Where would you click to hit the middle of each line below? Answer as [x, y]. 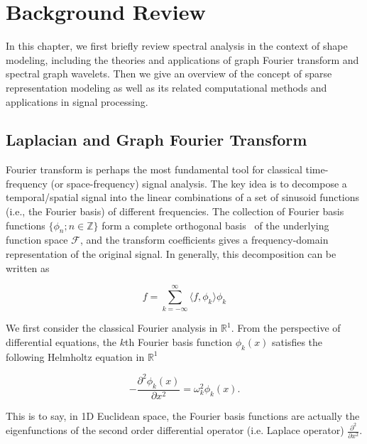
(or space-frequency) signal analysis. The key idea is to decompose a [199, 183]
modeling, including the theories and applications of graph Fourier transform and [182, 59]
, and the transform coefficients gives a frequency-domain [204, 240]
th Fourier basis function [179, 341]
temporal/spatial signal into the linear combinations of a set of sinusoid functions [183, 197]
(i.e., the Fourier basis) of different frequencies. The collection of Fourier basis [175, 211]
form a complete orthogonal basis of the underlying [215, 225]
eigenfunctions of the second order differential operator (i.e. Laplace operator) [175, 430]
